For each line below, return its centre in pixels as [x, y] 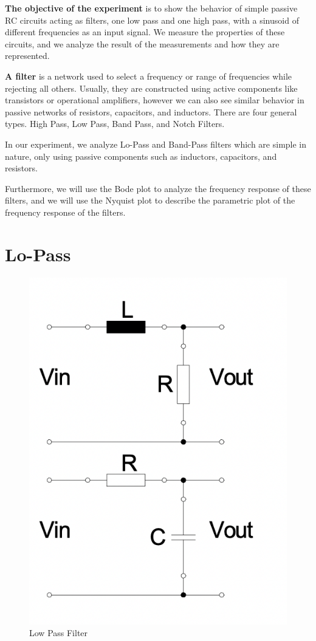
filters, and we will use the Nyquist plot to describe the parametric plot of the [150, 200]
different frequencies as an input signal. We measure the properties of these [145, 32]
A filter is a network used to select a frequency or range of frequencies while [149, 76]
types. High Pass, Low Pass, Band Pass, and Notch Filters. [115, 124]
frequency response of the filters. [65, 212]
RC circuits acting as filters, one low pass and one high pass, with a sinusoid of [152, 20]
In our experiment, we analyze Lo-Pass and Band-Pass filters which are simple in [156, 144]
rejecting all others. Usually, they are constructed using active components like [151, 88]
